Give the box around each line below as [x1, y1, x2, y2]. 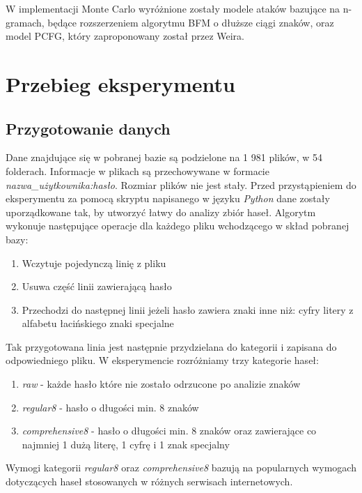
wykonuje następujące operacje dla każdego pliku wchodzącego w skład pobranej [6, 218, 349, 233]
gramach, [6, 15, 45, 29]
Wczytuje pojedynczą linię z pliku [22, 255, 166, 270]
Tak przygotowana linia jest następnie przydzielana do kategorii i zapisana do [6, 339, 337, 354]
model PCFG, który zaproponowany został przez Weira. [6, 29, 244, 43]
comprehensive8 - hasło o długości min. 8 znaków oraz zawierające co [22, 423, 317, 438]
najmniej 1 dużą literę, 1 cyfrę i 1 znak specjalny [22, 437, 230, 451]
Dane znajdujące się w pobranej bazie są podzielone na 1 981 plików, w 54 [6, 150, 322, 165]
